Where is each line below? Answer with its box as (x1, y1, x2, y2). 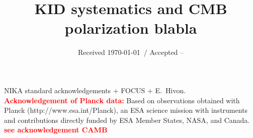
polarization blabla (64, 18, 197, 38)
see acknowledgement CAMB (4, 124, 108, 135)
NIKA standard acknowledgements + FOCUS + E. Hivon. (4, 85, 186, 95)
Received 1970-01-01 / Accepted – (77, 47, 184, 57)
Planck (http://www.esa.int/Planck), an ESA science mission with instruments (4, 105, 248, 115)
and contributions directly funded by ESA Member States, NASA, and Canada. (4, 114, 250, 125)
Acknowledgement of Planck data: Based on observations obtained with (4, 95, 240, 105)
